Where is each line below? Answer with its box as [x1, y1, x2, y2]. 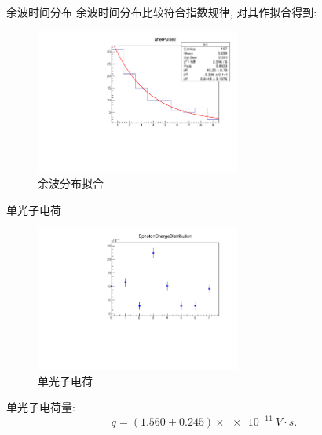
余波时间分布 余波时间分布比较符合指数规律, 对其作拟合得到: [6, 4, 317, 20]
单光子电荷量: [6, 399, 75, 415]
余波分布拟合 [38, 174, 104, 191]
